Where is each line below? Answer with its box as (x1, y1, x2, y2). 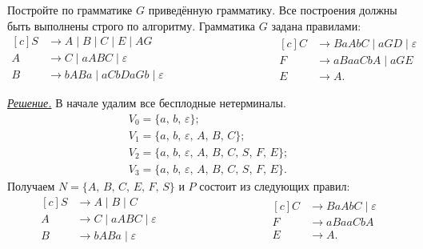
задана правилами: (271, 17, 361, 34)
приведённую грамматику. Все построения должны (148, 2, 397, 18)
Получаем (7, 178, 55, 194)
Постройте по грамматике (7, 2, 133, 18)
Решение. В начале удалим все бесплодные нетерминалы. (7, 94, 286, 111)
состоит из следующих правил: (199, 178, 350, 194)
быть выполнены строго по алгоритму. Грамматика (7, 17, 256, 34)
